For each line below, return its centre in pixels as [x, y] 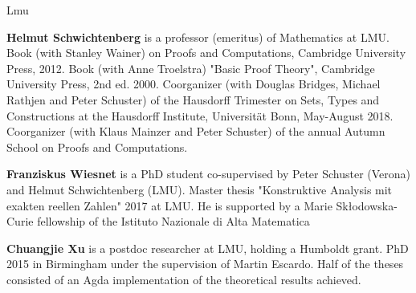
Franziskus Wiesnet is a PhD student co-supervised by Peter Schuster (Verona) [209, 174]
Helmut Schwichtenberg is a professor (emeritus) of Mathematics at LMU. [198, 37]
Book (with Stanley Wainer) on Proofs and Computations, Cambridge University [206, 53]
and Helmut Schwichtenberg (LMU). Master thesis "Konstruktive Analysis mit [200, 189]
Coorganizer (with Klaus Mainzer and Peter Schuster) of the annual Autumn [196, 131]
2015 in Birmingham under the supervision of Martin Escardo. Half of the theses [205, 264]
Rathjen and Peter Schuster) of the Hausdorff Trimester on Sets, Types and [193, 99]
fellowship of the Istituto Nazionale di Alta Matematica [173, 221]
